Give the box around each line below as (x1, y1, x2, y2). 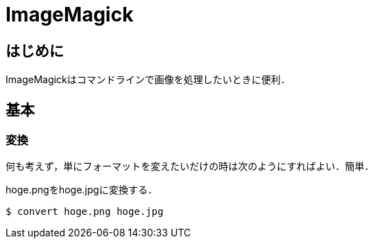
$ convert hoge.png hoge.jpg (6, 206, 164, 218)
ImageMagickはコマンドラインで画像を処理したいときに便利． (6, 73, 290, 86)
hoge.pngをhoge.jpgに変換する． (6, 184, 157, 196)
